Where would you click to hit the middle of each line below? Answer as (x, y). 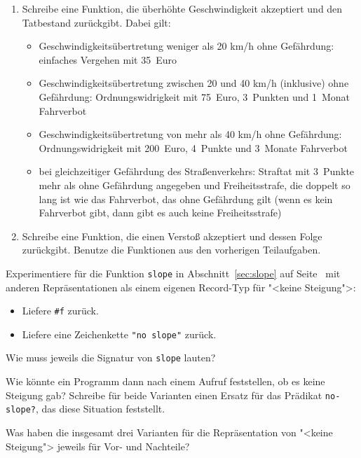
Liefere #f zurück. (60, 311)
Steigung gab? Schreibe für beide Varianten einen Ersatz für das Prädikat (164, 395)
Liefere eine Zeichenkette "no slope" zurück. (119, 334)
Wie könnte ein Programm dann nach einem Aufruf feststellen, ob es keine (165, 381)
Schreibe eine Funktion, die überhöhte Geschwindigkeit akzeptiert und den (182, 8)
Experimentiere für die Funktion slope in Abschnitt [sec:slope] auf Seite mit (173, 273)
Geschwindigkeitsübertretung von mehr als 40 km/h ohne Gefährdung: (190, 134)
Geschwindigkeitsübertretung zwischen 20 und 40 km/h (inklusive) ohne (194, 83)
